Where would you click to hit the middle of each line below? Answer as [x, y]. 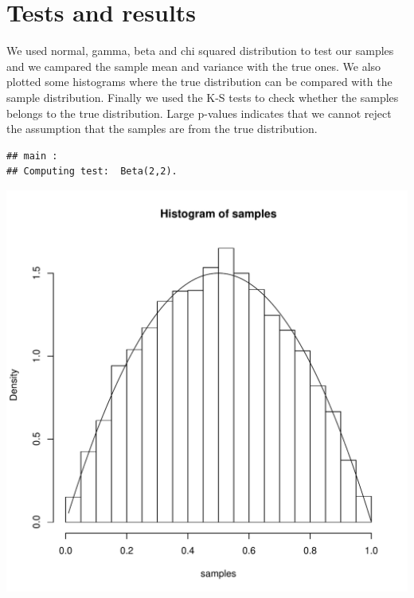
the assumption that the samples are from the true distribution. [162, 129]
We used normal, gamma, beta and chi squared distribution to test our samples [200, 51]
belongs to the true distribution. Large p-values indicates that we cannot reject [199, 113]
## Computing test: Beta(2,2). [92, 172]
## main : [32, 156]
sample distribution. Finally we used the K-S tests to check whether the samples [203, 97]
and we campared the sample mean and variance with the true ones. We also [194, 66]
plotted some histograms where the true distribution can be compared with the [199, 82]
